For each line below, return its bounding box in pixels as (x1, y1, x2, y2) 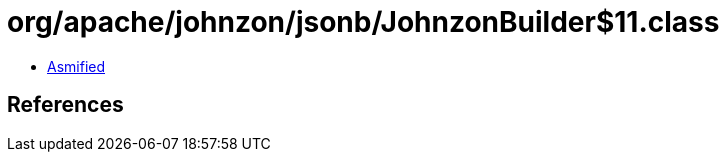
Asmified (47, 57, 106, 75)
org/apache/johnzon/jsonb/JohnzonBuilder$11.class (7, 5, 720, 39)
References (7, 92, 124, 118)
